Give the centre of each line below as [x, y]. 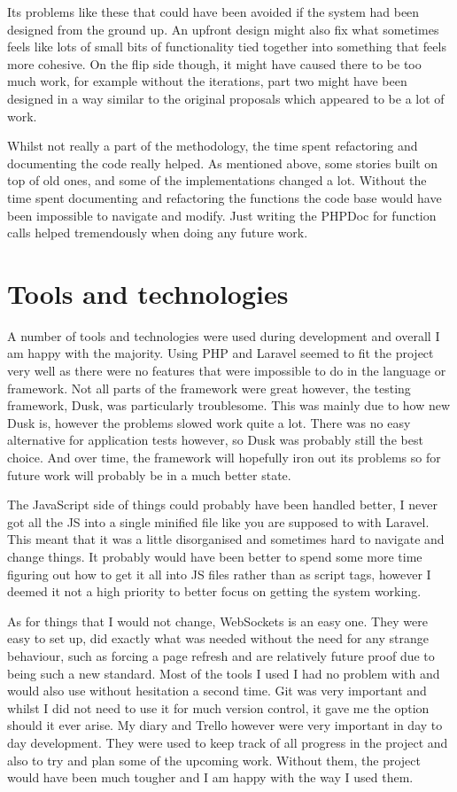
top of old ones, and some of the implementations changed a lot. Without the [217, 180]
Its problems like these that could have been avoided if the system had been [213, 12]
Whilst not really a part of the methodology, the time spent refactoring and [213, 146]
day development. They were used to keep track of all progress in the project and [228, 742]
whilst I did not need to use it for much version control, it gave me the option [218, 707]
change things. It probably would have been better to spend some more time [215, 556]
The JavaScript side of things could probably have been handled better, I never [222, 505]
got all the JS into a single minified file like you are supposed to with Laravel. [218, 521]
